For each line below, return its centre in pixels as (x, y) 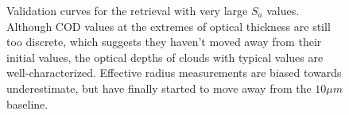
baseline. (27, 103)
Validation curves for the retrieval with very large (127, 10)
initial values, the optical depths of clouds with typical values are (165, 57)
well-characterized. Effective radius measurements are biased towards (174, 73)
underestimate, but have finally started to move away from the (159, 88)
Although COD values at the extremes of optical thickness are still (169, 26)
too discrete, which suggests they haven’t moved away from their (164, 42)
